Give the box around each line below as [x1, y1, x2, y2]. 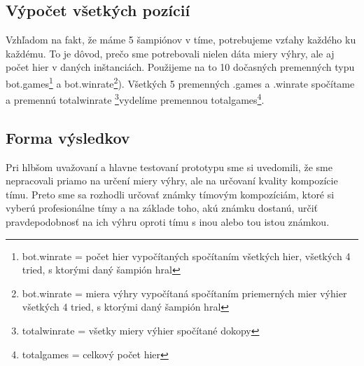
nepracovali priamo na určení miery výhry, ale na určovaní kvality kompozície [6, 173, 338, 188]
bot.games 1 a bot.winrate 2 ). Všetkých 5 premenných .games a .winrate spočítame [6, 74, 355, 90]
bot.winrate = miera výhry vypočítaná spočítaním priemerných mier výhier [22, 285, 347, 300]
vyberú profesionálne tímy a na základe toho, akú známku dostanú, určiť [6, 201, 318, 215]
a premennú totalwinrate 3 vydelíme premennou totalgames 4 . [6, 90, 265, 107]
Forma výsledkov [6, 126, 130, 148]
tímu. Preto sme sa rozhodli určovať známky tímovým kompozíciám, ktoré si [6, 187, 335, 201]
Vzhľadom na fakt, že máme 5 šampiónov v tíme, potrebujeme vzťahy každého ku [6, 32, 356, 47]
